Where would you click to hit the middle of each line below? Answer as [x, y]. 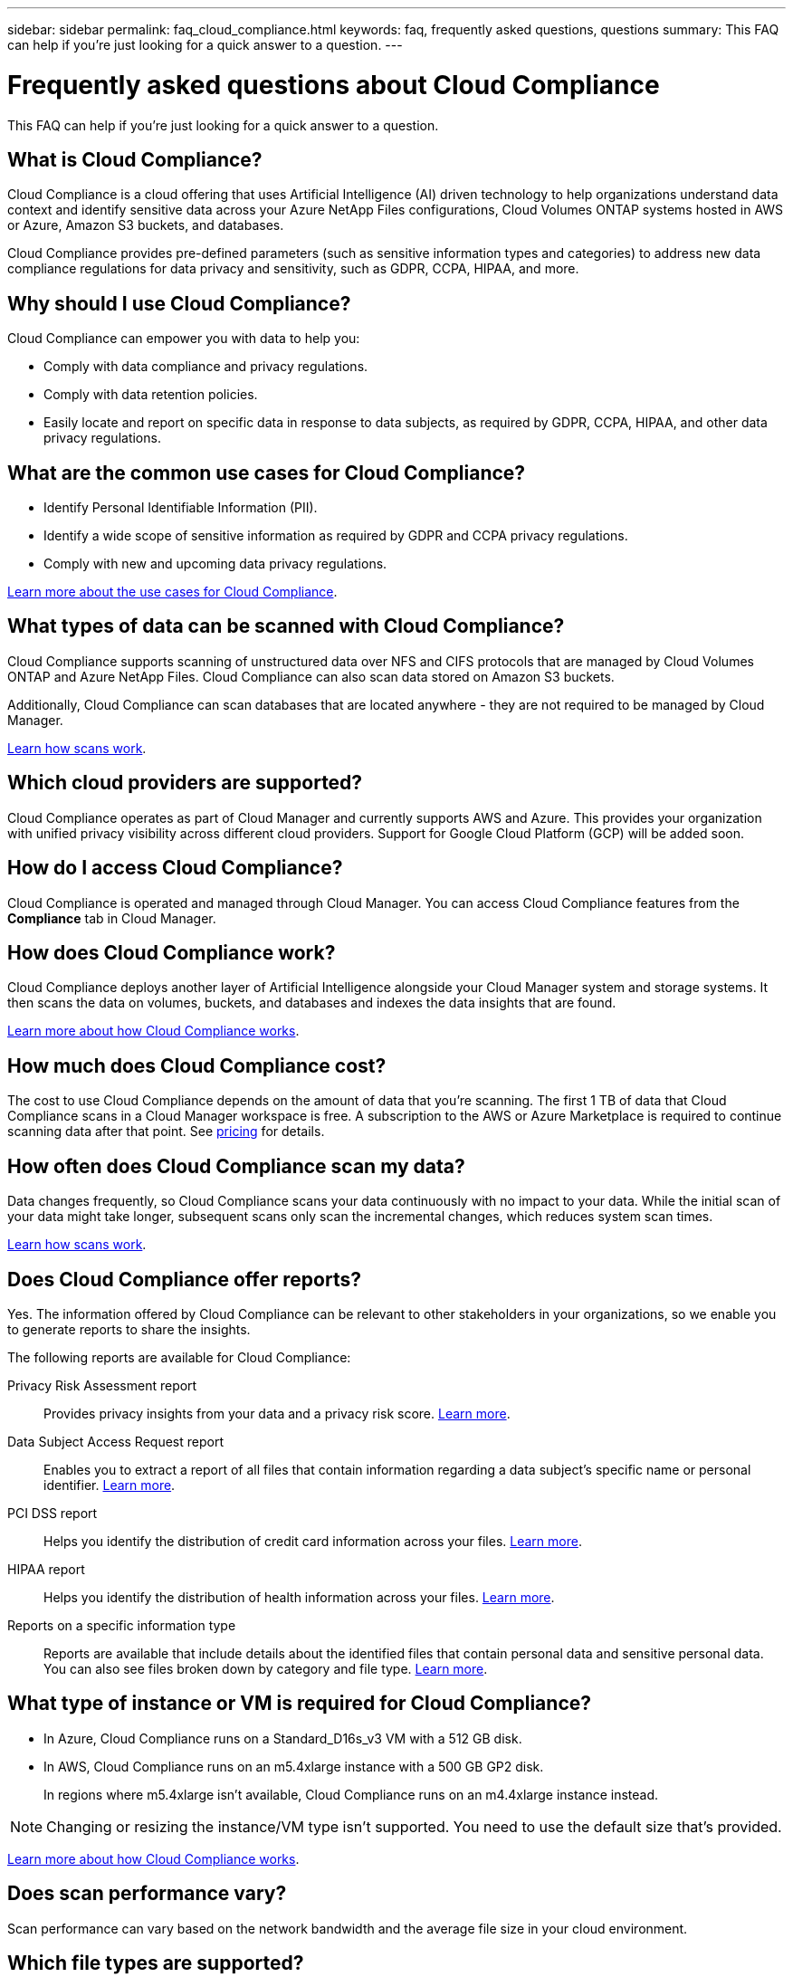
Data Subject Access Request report [115, 1441]
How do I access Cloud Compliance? [175, 868]
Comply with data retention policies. [151, 395]
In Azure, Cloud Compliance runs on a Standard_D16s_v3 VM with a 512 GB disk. [283, 1738]
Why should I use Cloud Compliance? [179, 303]
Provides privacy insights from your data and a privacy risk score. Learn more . [277, 1413]
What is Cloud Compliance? [135, 159]
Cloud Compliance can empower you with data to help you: [184, 339]
